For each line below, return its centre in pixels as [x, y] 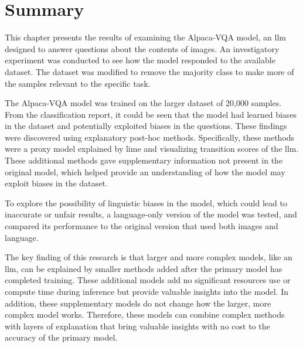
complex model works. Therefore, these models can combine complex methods [145, 314]
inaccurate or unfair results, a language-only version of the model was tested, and [151, 214]
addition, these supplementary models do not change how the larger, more [138, 303]
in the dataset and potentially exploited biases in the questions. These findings [146, 126]
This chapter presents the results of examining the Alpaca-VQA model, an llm [145, 37]
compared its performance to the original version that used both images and [142, 226]
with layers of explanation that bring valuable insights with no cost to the [137, 326]
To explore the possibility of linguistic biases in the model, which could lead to [146, 203]
